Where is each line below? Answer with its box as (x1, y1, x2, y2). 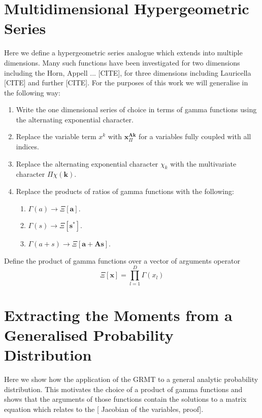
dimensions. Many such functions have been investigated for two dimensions (4, 57, 240, 68)
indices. (16, 141, 39, 152)
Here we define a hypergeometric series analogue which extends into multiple (4, 47, 243, 58)
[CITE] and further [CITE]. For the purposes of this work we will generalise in (4, 77, 248, 88)
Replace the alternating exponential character (16, 158, 158, 169)
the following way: (4, 87, 60, 98)
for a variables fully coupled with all (139, 131, 251, 142)
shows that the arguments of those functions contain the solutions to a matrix (4, 394, 247, 404)
